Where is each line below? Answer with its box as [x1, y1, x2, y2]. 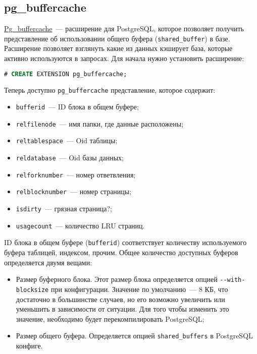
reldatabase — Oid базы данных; [16, 152, 124, 163]
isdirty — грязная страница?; [16, 203, 113, 214]
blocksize [16, 286, 49, 293]
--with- [220, 276, 245, 284]
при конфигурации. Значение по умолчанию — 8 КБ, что [50, 283, 228, 294]
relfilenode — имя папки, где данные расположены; [16, 118, 184, 129]
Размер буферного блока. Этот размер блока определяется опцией [16, 274, 218, 284]
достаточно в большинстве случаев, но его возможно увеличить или [16, 293, 225, 304]
